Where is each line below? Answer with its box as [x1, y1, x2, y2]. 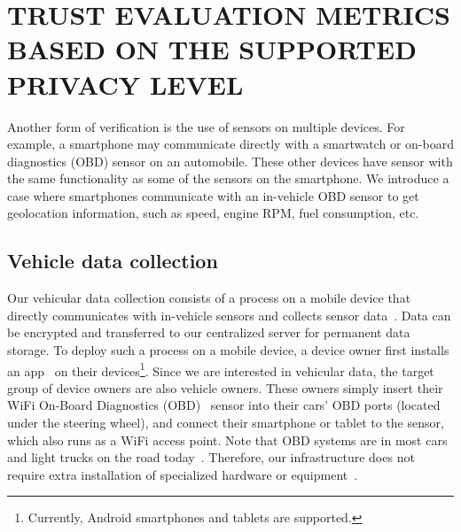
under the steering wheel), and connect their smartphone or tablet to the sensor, [7, 413, 444, 432]
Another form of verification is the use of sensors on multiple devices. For [7, 117, 405, 135]
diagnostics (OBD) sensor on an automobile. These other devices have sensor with [7, 151, 453, 170]
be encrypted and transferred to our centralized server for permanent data [7, 323, 410, 342]
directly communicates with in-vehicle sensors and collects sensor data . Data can [7, 305, 451, 324]
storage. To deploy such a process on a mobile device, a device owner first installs [7, 341, 449, 359]
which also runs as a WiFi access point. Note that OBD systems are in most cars [7, 430, 448, 449]
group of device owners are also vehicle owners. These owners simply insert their [7, 378, 443, 397]
